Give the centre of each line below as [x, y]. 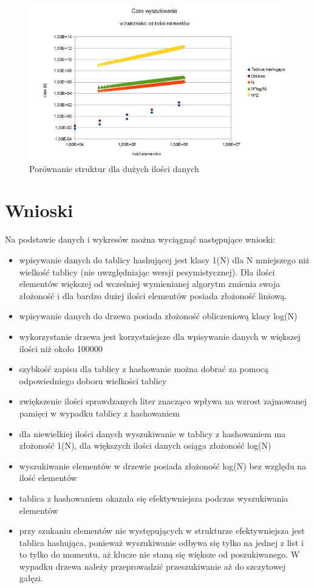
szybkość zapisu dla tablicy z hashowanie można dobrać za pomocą [144, 369]
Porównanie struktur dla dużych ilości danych [114, 168]
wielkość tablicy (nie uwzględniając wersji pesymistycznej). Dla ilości [147, 272]
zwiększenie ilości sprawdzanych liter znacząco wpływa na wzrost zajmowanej [163, 401]
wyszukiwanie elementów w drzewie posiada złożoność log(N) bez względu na [163, 465]
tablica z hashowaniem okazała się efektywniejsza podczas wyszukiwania [154, 498]
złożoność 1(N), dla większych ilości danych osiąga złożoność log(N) [145, 445]
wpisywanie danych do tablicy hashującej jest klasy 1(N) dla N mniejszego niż [164, 260]
